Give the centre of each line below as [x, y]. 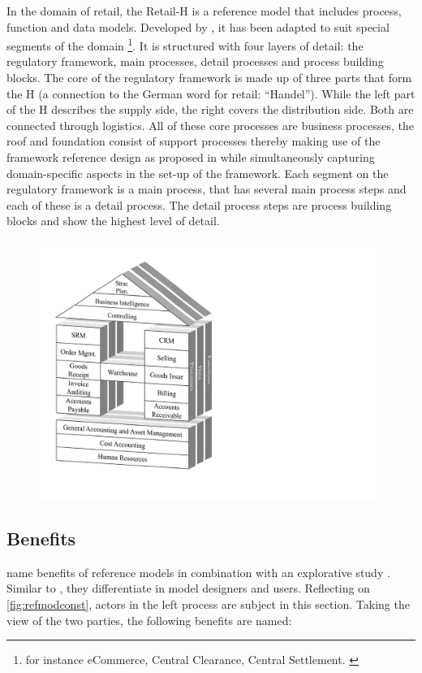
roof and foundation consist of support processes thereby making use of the [194, 141]
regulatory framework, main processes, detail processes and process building [195, 61]
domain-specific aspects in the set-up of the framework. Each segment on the [198, 173]
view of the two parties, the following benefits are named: [149, 620]
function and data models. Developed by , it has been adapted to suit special [198, 26]
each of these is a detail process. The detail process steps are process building [199, 204]
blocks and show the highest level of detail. [113, 221]
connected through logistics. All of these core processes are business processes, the [210, 125]
